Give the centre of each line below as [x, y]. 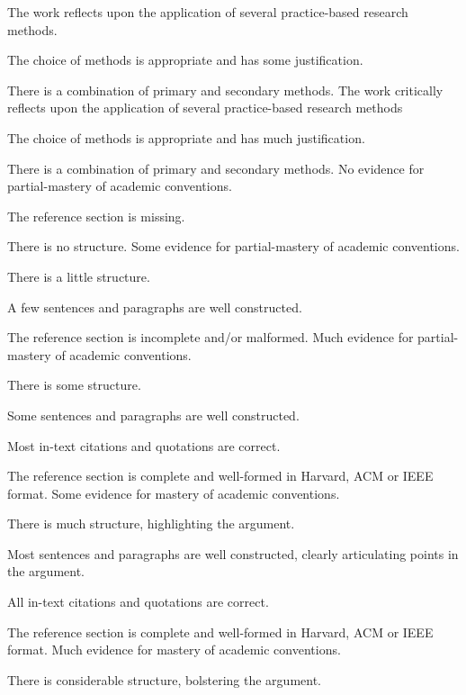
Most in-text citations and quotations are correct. [144, 445]
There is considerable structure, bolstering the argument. [164, 679]
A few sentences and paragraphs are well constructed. [155, 307]
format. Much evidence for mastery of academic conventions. [174, 650]
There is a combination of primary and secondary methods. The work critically [225, 90]
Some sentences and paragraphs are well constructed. [153, 415]
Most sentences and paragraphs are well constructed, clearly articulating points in [233, 553]
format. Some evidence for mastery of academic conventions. [174, 493]
